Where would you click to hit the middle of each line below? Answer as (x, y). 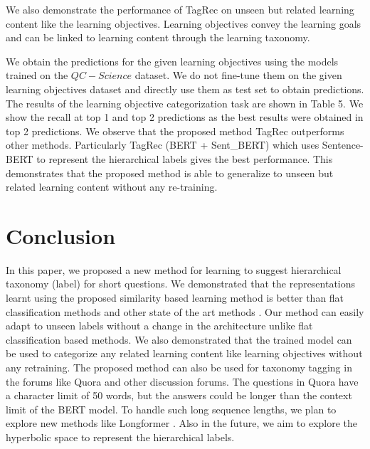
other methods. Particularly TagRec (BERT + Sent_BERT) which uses (163, 145)
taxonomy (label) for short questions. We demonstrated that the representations (181, 284)
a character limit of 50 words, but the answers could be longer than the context (179, 395)
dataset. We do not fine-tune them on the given (238, 75)
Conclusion (61, 235)
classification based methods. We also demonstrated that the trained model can (179, 339)
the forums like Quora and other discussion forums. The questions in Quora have (182, 381)
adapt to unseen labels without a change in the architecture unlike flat (159, 326)
